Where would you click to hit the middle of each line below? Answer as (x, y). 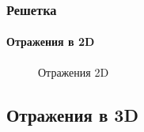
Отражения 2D (74, 72)
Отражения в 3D (72, 114)
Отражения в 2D (51, 41)
